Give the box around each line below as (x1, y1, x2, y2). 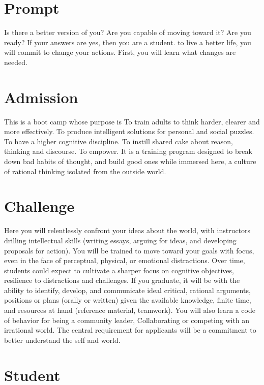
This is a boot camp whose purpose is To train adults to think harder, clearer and (4, 116, 260, 126)
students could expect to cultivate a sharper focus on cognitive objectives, (4, 265, 234, 275)
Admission (4, 86, 78, 107)
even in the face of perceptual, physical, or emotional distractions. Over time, (4, 255, 245, 266)
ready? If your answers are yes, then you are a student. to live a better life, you (4, 37, 251, 47)
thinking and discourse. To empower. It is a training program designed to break (4, 146, 252, 156)
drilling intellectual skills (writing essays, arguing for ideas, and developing (4, 235, 237, 245)
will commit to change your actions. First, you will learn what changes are (4, 47, 236, 57)
